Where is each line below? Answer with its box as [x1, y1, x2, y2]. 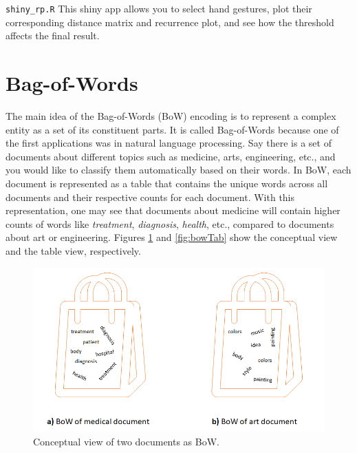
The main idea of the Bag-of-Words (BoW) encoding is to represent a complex [6, 108, 336, 123]
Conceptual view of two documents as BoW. [33, 434, 219, 448]
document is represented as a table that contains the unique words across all [6, 176, 328, 190]
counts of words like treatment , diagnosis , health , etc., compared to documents [6, 216, 334, 231]
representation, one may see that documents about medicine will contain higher [6, 203, 340, 218]
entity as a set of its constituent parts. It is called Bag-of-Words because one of [6, 122, 339, 136]
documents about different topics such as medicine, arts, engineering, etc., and [6, 149, 336, 163]
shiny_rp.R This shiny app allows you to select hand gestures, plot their [6, 1, 312, 15]
